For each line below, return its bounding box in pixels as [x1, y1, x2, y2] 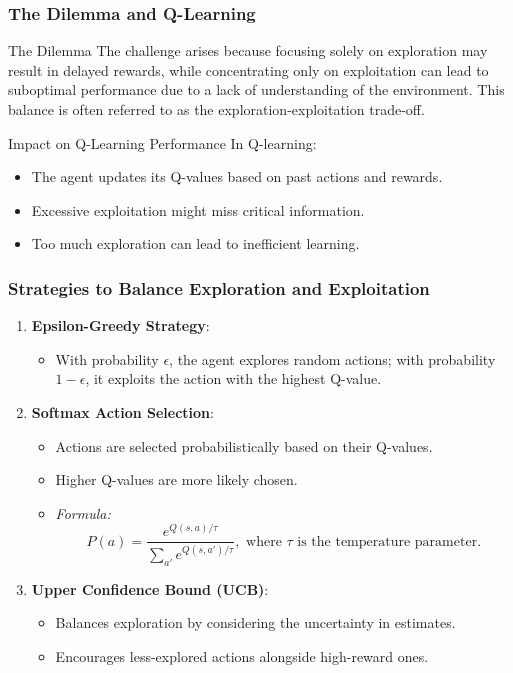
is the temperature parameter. [297, 534, 482, 549]
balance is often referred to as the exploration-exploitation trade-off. [8, 99, 425, 119]
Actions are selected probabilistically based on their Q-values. [55, 435, 433, 456]
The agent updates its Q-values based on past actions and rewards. [31, 166, 443, 187]
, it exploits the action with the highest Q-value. [85, 368, 382, 389]
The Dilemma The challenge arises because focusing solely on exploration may [8, 40, 488, 61]
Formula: [55, 502, 111, 523]
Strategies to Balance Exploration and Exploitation [8, 275, 430, 300]
